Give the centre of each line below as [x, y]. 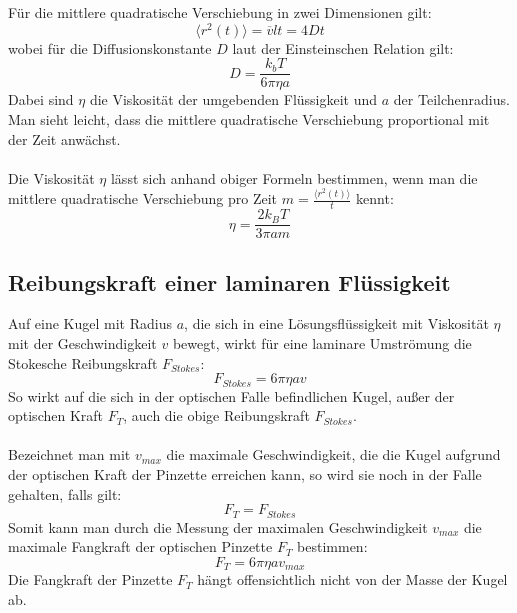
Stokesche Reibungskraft [83, 362]
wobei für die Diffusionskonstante [110, 47]
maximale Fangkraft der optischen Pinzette [140, 546]
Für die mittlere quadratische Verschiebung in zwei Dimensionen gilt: [220, 12]
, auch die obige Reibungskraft [216, 415]
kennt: [375, 198]
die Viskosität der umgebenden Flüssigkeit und [233, 99]
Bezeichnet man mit [69, 454]
